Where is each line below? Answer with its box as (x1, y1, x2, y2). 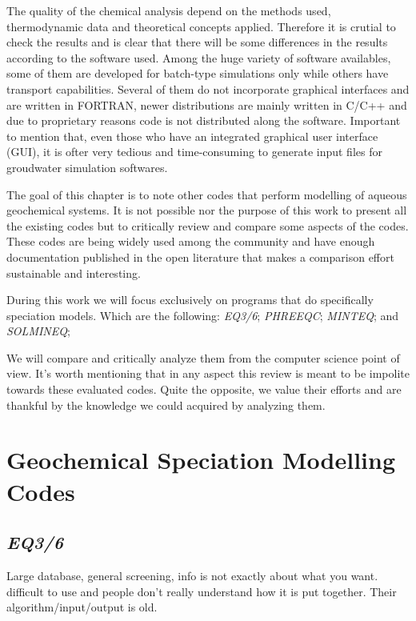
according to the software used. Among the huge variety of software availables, (6, 49, 391, 66)
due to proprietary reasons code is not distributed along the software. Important (6, 112, 401, 129)
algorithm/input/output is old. (6, 599, 158, 615)
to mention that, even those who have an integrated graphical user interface (6, 127, 378, 144)
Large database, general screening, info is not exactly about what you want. (6, 567, 378, 584)
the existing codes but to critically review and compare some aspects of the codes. (6, 217, 409, 234)
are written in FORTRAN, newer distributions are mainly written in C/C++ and (6, 96, 407, 113)
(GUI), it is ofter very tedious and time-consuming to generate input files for (6, 143, 382, 160)
